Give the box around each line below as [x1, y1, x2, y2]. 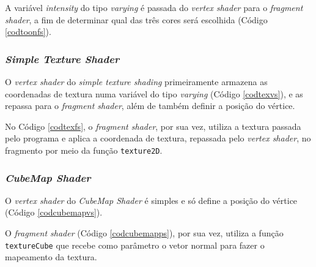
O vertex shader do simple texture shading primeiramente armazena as [5, 75, 268, 88]
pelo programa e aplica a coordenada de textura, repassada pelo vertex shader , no [5, 132, 311, 145]
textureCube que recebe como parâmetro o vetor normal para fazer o [5, 238, 265, 251]
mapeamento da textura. [5, 250, 97, 263]
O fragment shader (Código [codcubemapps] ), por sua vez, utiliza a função [5, 227, 284, 239]
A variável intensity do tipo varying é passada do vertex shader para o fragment [5, 1, 303, 13]
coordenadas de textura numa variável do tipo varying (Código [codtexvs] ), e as [5, 87, 303, 100]
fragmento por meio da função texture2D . [5, 143, 163, 156]
